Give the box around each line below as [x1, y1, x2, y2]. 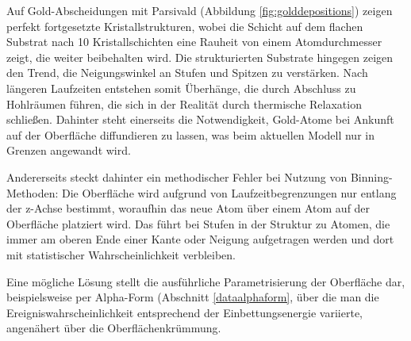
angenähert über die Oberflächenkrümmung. [6, 320, 221, 336]
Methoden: [6, 184, 59, 201]
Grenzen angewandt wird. [6, 142, 131, 159]
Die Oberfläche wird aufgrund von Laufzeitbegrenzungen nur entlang [62, 184, 397, 201]
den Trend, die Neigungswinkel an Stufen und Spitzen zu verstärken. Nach [6, 64, 368, 81]
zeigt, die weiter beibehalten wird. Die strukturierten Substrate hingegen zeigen [6, 48, 394, 65]
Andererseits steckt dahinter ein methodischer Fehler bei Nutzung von [6, 168, 348, 185]
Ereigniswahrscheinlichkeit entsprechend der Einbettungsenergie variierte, [6, 304, 363, 320]
